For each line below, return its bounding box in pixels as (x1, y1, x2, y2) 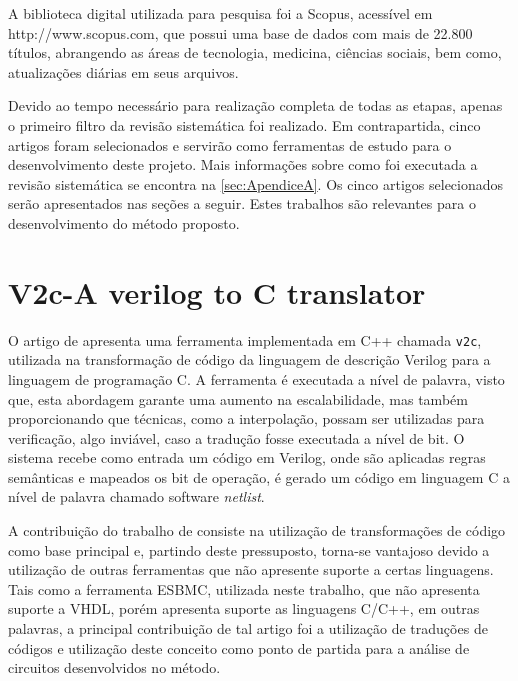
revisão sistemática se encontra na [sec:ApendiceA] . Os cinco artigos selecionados (8, 173, 504, 194)
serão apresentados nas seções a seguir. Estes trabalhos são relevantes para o (8, 193, 476, 214)
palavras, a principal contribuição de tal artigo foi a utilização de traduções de (8, 618, 488, 639)
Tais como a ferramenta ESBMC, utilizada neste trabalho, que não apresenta (8, 578, 480, 599)
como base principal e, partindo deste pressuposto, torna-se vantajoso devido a (8, 539, 490, 560)
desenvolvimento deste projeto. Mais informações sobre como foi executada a (8, 154, 478, 175)
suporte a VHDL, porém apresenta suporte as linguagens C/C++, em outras (8, 598, 480, 619)
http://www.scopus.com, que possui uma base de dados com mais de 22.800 (8, 22, 473, 43)
